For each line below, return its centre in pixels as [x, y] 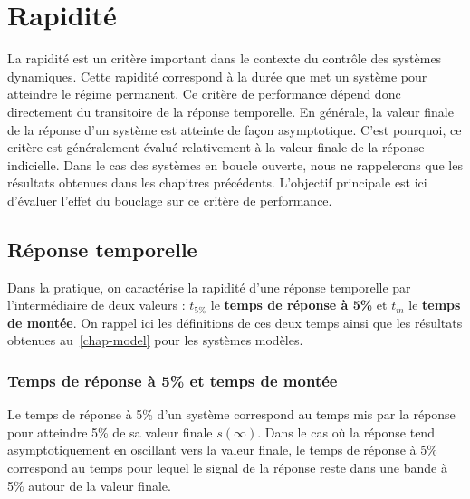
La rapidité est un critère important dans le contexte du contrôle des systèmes [225, 58]
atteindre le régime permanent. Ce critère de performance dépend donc [204, 94]
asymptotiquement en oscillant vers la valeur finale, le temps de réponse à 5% [222, 450]
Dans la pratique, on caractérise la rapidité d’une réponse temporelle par [209, 287]
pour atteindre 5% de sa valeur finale [110, 432]
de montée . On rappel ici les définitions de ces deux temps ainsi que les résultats [235, 322]
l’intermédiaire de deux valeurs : [96, 305]
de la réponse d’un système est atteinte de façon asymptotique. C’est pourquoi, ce [235, 129]
